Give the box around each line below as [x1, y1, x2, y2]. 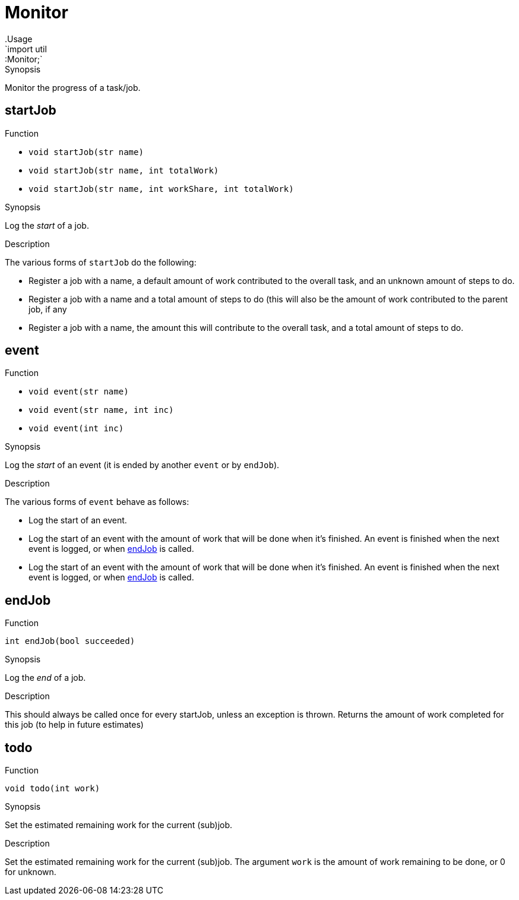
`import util [5, 43, 47, 54]
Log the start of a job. [5, 220, 89, 230]
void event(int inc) [29, 424, 124, 434]
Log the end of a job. [5, 672, 86, 683]
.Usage [5, 33, 33, 44]
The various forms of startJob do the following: [5, 257, 197, 267]
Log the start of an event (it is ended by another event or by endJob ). [5, 460, 280, 470]
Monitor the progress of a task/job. [5, 82, 141, 93]
